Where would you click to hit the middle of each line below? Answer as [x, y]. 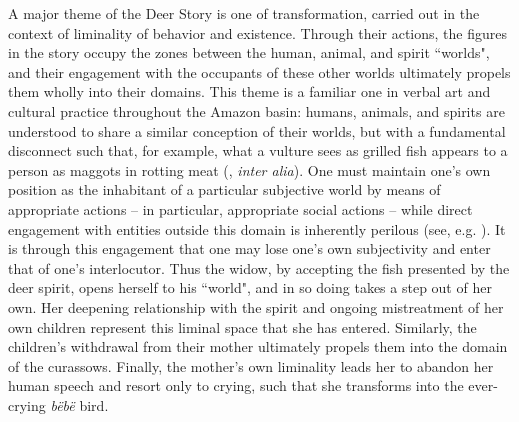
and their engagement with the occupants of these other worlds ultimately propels [259, 71]
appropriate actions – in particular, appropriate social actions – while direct [240, 208]
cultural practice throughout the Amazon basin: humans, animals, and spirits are [256, 110]
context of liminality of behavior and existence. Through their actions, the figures [257, 32]
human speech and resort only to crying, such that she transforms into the [236, 385]
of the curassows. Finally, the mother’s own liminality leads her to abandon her [251, 365]
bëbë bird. [79, 404]
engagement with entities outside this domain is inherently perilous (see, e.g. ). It [257, 228]
